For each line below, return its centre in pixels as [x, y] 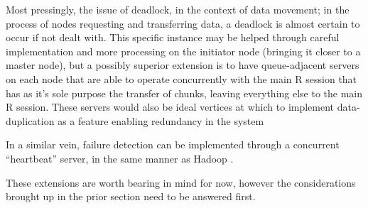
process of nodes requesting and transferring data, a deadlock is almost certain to [183, 23]
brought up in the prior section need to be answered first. [131, 196]
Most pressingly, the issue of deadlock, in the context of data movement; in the [178, 9]
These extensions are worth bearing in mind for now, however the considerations [181, 182]
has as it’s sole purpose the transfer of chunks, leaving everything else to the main [184, 93]
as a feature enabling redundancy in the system [161, 120]
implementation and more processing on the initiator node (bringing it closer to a [183, 51]
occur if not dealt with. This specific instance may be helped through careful [173, 37]
